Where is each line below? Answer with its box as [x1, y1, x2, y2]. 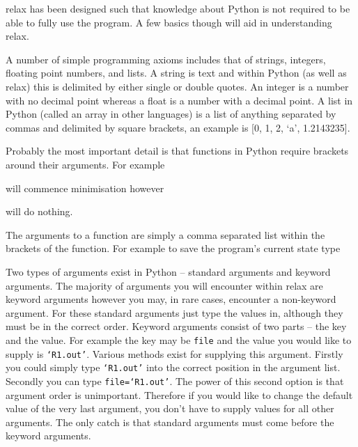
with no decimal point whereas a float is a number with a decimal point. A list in [6, 93, 353, 107]
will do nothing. [6, 204, 73, 219]
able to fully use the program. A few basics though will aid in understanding [6, 15, 332, 29]
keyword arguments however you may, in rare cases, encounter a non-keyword [6, 292, 336, 306]
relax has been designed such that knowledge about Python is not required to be [6, 1, 350, 15]
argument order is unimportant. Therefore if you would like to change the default [6, 387, 353, 402]
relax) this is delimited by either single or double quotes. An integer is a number [6, 79, 349, 93]
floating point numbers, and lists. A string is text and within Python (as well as [6, 65, 347, 80]
